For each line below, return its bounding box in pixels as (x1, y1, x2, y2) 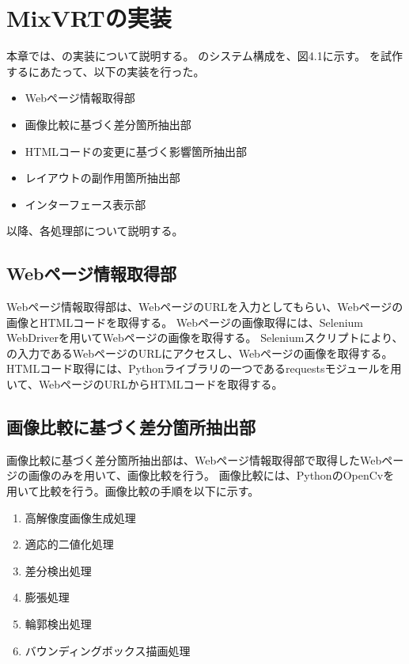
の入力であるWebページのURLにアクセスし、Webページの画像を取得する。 (6, 344, 393, 361)
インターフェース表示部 (25, 195, 146, 212)
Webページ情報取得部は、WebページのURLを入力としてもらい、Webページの (6, 298, 403, 315)
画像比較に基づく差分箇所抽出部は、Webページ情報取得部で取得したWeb (6, 451, 382, 468)
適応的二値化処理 (25, 536, 114, 552)
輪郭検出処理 (25, 616, 92, 632)
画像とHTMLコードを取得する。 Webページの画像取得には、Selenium (6, 313, 364, 330)
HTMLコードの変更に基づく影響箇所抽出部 (25, 142, 247, 159)
